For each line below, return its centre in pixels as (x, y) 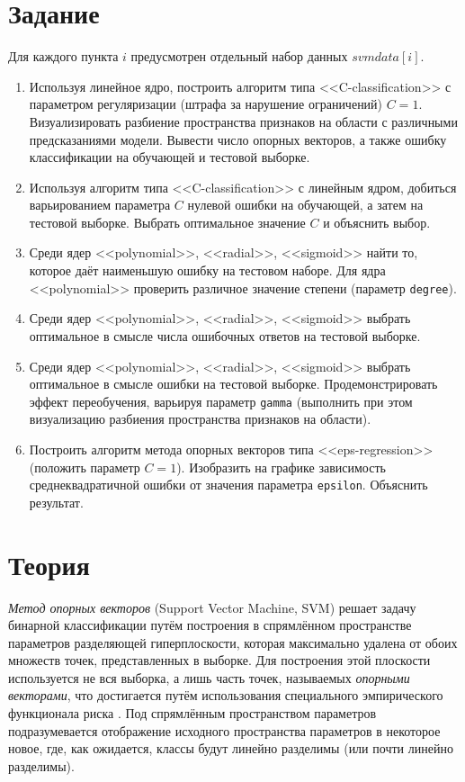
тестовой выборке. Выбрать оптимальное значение (167, 222)
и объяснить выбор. (377, 222)
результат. (56, 502)
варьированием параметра (100, 205)
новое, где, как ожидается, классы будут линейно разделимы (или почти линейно (231, 748)
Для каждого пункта (63, 56)
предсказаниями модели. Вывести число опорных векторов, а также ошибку (238, 139)
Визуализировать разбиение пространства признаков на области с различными (243, 121)
